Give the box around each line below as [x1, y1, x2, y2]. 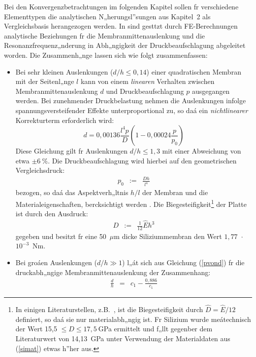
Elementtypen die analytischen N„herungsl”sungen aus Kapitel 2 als [4, 11, 211, 21]
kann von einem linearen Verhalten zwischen [80, 76, 215, 86]
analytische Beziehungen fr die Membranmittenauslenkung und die [4, 30, 205, 40]
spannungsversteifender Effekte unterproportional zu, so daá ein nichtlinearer [15, 105, 248, 115]
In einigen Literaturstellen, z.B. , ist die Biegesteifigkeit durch [15, 304, 203, 315]
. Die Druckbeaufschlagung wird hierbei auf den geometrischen [48, 155, 237, 165]
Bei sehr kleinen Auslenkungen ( [15, 66, 113, 77]
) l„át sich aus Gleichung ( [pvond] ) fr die [122, 257, 245, 268]
